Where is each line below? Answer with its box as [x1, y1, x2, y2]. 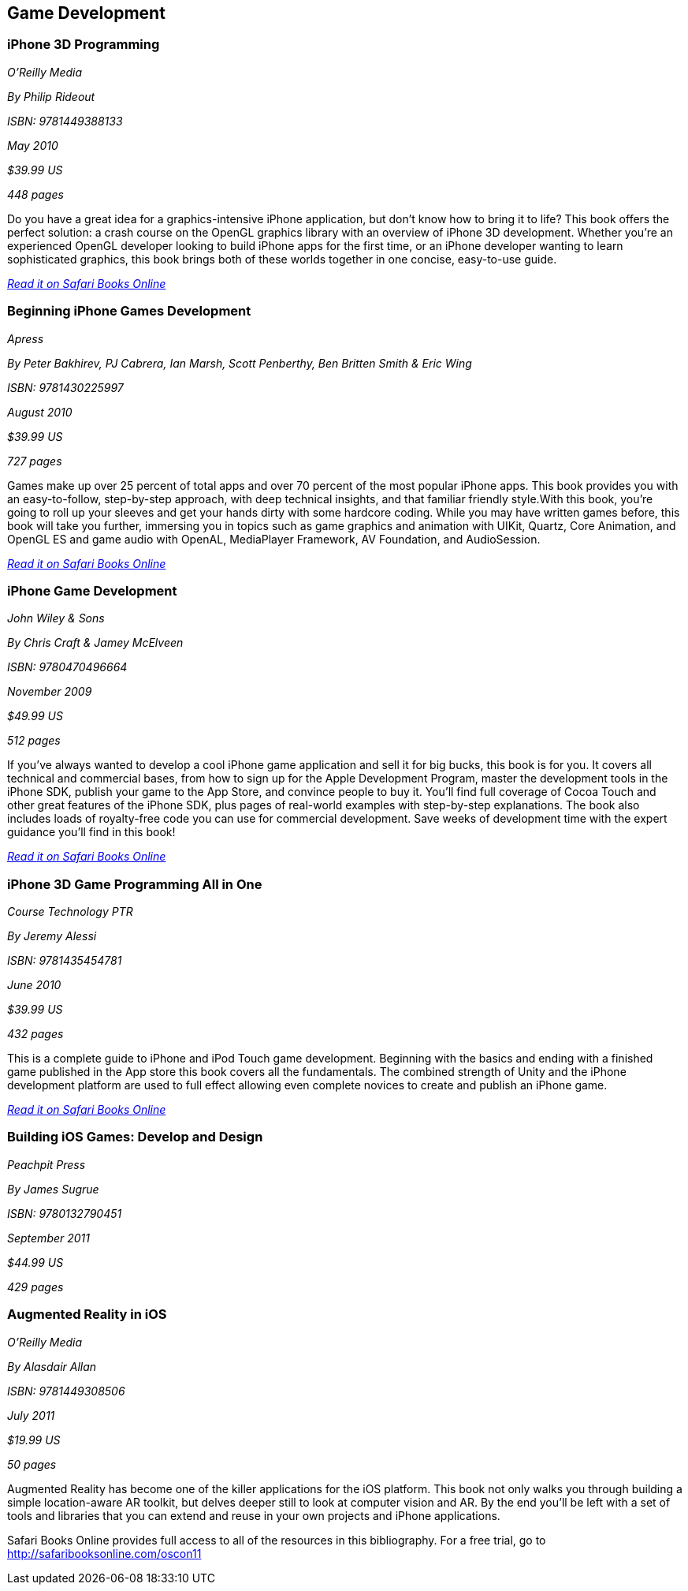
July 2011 [7, 1408, 55, 1422]
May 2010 [7, 138, 58, 152]
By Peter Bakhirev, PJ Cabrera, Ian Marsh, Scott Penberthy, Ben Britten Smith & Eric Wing [7, 356, 472, 370]
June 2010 [7, 978, 61, 992]
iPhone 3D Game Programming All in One [7, 876, 262, 892]
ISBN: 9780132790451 [7, 1206, 122, 1220]
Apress [7, 331, 44, 345]
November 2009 [7, 685, 92, 699]
